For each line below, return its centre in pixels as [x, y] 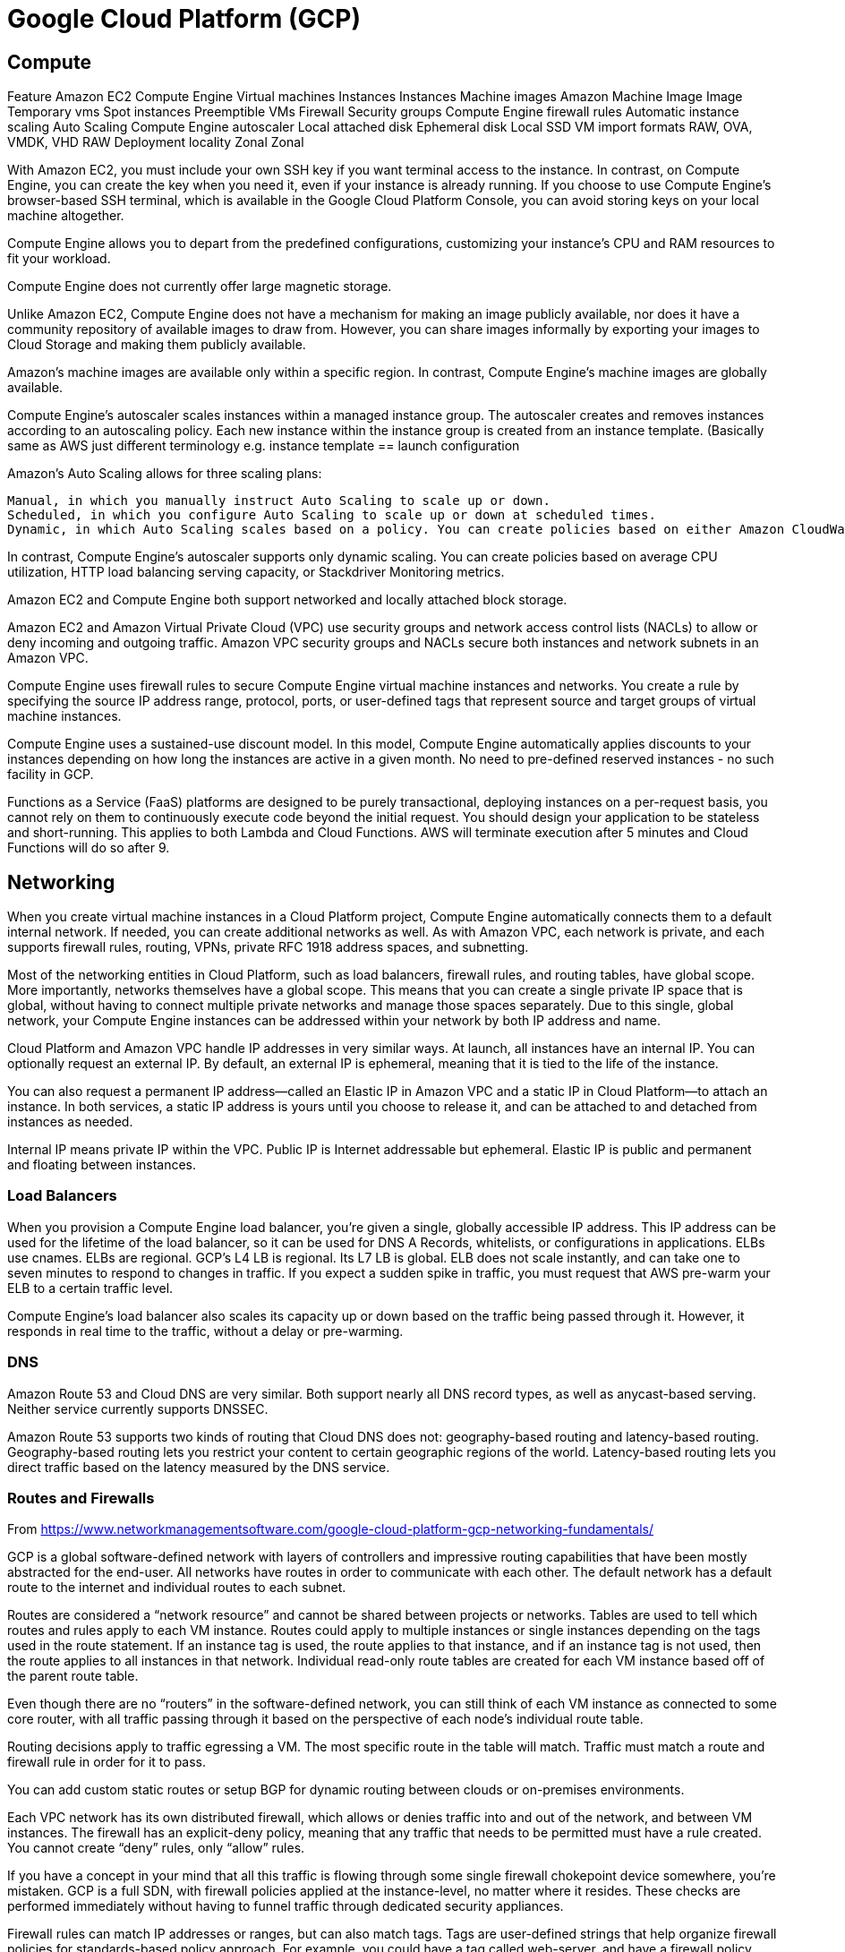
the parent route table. [73, 1676]
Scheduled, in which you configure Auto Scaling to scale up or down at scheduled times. [332, 515]
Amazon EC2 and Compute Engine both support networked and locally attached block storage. [287, 600]
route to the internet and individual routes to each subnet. [177, 1588]
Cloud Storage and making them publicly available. [157, 345]
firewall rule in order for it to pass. [107, 1762]
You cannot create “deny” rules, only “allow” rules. [156, 1848]
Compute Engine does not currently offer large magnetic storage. [200, 287]
